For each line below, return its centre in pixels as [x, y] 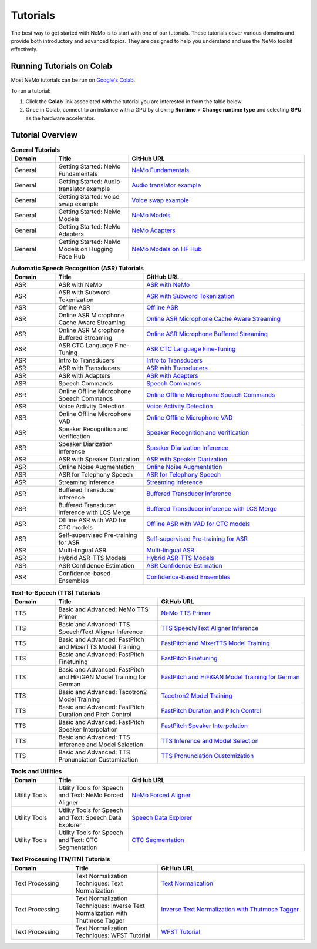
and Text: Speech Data [90, 818]
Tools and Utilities [36, 772]
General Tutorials [36, 150]
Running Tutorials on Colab [62, 66]
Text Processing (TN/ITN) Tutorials [60, 859]
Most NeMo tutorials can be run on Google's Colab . [73, 80]
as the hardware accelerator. [60, 118]
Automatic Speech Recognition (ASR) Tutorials [77, 269]
